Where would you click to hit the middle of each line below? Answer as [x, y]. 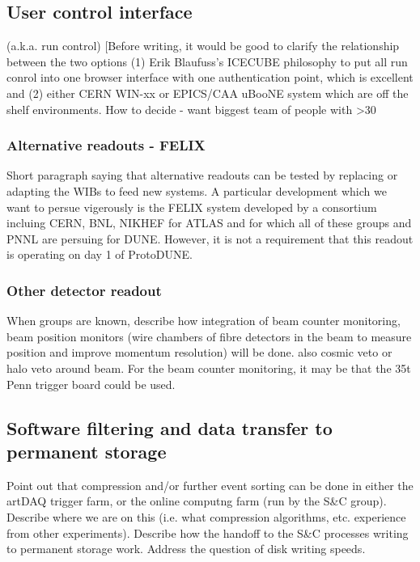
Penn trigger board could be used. [91, 384]
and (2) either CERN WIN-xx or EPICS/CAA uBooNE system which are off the [208, 93]
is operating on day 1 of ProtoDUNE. [100, 254]
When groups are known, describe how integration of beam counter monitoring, [204, 321]
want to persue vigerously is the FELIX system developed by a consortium [192, 207]
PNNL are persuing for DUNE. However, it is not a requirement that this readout [210, 238]
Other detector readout [84, 290]
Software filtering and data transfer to [170, 427]
